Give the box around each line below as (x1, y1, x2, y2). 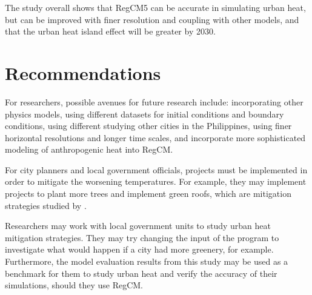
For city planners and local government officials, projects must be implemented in (5, 163, 308, 176)
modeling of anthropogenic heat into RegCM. (5, 143, 173, 156)
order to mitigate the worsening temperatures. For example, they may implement (5, 175, 307, 188)
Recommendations (5, 60, 161, 85)
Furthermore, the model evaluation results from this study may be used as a (5, 255, 288, 268)
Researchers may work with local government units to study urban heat (5, 219, 271, 232)
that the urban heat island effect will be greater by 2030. (5, 25, 216, 38)
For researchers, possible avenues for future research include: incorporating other (5, 95, 304, 108)
